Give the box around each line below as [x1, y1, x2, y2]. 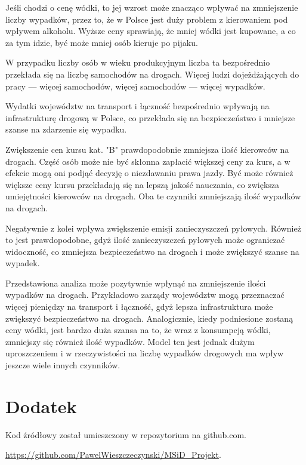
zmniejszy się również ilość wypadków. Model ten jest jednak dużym [5, 335, 255, 347]
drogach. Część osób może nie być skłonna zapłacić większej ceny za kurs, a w [5, 155, 290, 167]
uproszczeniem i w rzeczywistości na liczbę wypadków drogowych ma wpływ [5, 347, 284, 359]
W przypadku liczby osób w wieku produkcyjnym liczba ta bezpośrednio [5, 56, 270, 69]
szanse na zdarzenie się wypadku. [5, 123, 127, 136]
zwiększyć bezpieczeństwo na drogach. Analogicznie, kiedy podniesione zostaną [5, 312, 293, 324]
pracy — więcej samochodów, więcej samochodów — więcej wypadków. [5, 79, 265, 92]
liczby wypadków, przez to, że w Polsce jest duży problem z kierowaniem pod [5, 13, 288, 25]
